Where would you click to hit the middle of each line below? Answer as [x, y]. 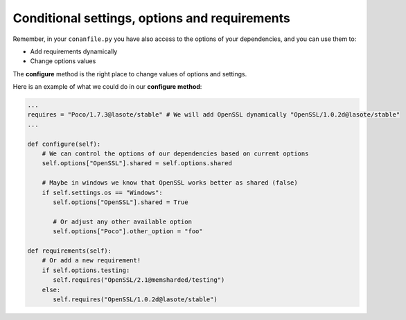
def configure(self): [64, 144]
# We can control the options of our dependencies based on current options [175, 154]
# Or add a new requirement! [91, 261]
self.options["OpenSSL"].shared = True [121, 202]
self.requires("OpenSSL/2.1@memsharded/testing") [139, 280]
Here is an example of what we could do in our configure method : [107, 87]
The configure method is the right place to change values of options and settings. [130, 74]
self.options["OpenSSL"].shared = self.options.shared [137, 163]
